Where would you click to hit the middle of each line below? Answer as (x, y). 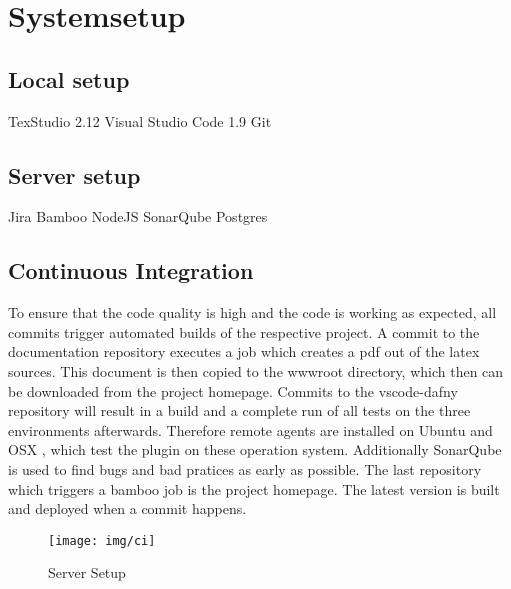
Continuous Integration (131, 270)
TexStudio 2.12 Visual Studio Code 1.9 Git (140, 120)
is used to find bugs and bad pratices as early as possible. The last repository (245, 468)
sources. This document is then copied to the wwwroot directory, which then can (256, 370)
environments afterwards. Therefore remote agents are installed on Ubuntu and (250, 429)
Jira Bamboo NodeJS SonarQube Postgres (138, 216)
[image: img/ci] (102, 540)
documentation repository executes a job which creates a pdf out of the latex (244, 351)
